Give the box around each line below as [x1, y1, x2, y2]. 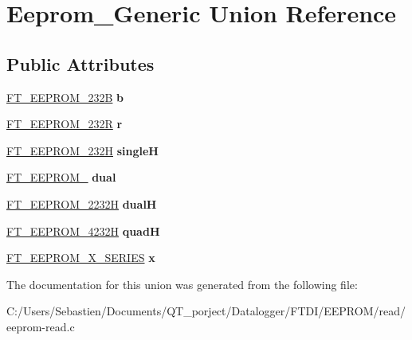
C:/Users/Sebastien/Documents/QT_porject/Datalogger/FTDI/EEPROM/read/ [6, 303, 406, 319]
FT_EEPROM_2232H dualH [6, 195, 157, 212]
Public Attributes [6, 51, 155, 76]
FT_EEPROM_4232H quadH [6, 222, 160, 239]
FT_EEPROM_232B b [6, 88, 124, 105]
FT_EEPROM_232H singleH [6, 142, 159, 158]
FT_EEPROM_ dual [6, 169, 116, 186]
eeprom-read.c [6, 318, 75, 334]
